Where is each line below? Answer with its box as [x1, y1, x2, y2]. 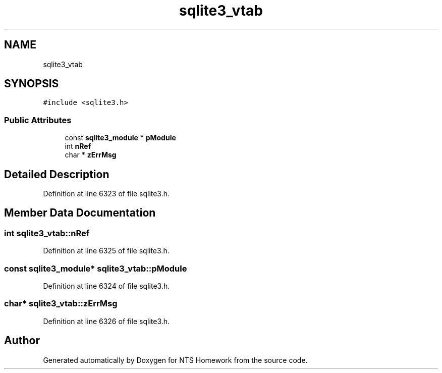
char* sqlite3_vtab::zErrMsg [4, 298, 118, 309]
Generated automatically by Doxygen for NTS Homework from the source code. [43, 355, 308, 364]
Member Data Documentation [4, 206, 156, 220]
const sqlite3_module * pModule [65, 133, 176, 142]
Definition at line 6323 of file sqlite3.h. [43, 189, 170, 198]
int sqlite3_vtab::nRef [4, 228, 90, 238]
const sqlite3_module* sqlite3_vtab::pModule [4, 263, 187, 274]
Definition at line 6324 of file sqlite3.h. [43, 282, 170, 290]
